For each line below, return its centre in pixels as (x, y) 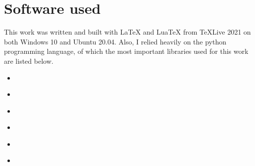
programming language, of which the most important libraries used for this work (126, 51)
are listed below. (29, 61)
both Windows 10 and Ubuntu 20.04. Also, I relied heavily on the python (115, 41)
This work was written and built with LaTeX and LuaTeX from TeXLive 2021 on (127, 32)
